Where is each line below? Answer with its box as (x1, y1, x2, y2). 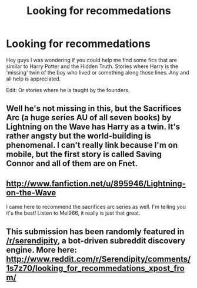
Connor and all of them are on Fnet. (6, 158, 138, 168)
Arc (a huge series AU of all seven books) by (6, 113, 172, 123)
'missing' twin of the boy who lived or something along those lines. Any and (6, 69, 189, 76)
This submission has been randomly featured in (6, 226, 185, 236)
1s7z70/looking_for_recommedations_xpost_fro (6, 263, 185, 273)
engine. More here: (6, 245, 78, 255)
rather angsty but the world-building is (6, 131, 152, 141)
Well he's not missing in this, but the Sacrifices (6, 104, 182, 114)
